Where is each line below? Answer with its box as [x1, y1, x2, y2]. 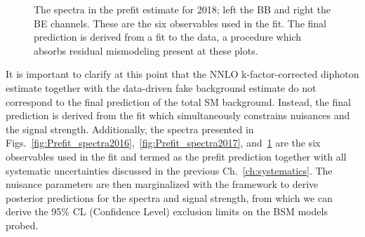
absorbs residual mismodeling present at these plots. [34, 43, 258, 57]
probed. [6, 217, 39, 232]
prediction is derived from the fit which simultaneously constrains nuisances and [6, 108, 350, 123]
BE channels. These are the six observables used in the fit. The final [34, 15, 327, 30]
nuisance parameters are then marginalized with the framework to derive [6, 177, 319, 191]
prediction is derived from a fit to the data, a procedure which [34, 29, 302, 44]
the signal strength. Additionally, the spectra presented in [6, 121, 254, 136]
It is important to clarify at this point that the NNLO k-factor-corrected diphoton [6, 67, 359, 81]
